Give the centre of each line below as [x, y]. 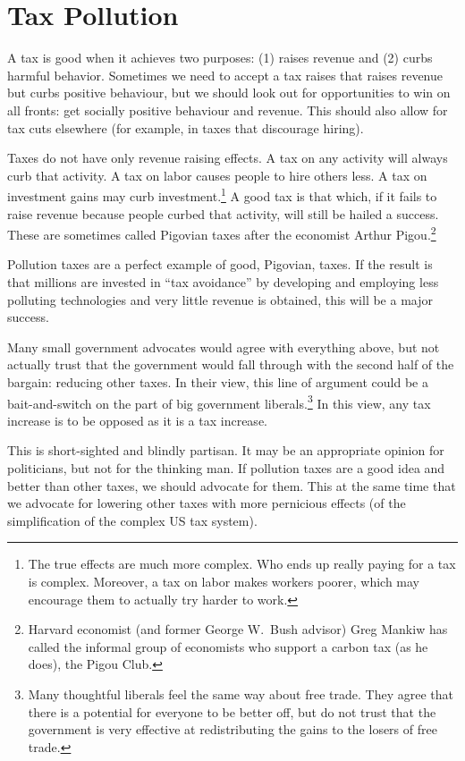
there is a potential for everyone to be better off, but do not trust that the [232, 711]
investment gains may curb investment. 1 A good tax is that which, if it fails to [222, 194]
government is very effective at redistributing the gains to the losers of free [232, 729]
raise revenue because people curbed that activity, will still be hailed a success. [223, 213]
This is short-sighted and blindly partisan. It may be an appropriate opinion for [226, 450]
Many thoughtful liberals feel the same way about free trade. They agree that [241, 693]
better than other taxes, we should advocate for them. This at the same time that [232, 485]
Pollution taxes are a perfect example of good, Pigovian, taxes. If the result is [220, 264]
